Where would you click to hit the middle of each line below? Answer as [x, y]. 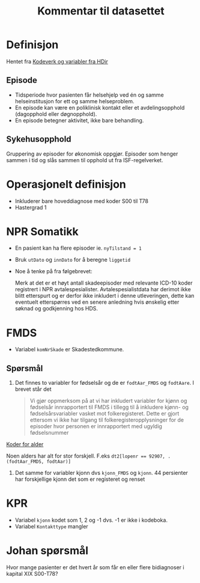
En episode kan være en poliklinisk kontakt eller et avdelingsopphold [100, 107]
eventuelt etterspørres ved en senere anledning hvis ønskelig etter [97, 302]
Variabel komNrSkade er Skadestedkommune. [69, 349]
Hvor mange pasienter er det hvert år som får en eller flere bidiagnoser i [95, 567]
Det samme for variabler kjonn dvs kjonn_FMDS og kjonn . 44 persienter [101, 473]
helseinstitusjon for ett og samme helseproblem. [74, 101]
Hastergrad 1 [31, 207]
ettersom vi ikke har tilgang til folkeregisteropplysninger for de [107, 420]
